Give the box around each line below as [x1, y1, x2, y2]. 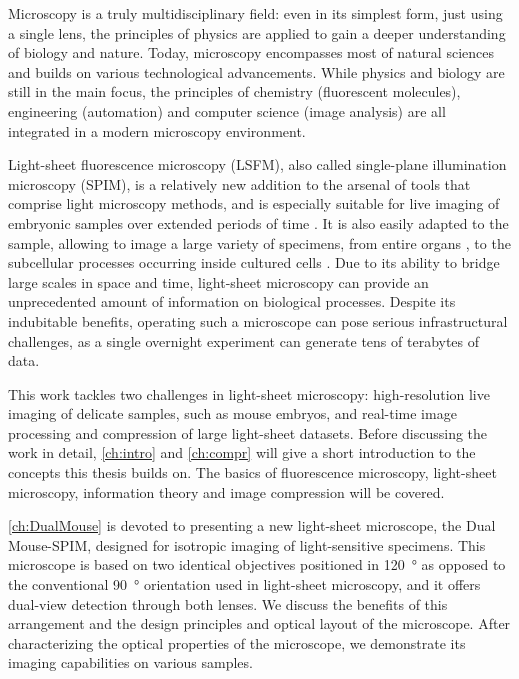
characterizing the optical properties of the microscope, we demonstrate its [8, 632, 466, 653]
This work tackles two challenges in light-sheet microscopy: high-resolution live [8, 383, 490, 404]
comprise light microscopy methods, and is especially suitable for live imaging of [8, 193, 500, 214]
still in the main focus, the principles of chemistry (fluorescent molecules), [8, 81, 461, 102]
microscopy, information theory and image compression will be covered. [8, 481, 445, 502]
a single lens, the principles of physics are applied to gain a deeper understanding [8, 22, 506, 43]
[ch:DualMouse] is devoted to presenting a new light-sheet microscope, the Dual [8, 515, 496, 536]
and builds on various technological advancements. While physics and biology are [8, 61, 505, 82]
